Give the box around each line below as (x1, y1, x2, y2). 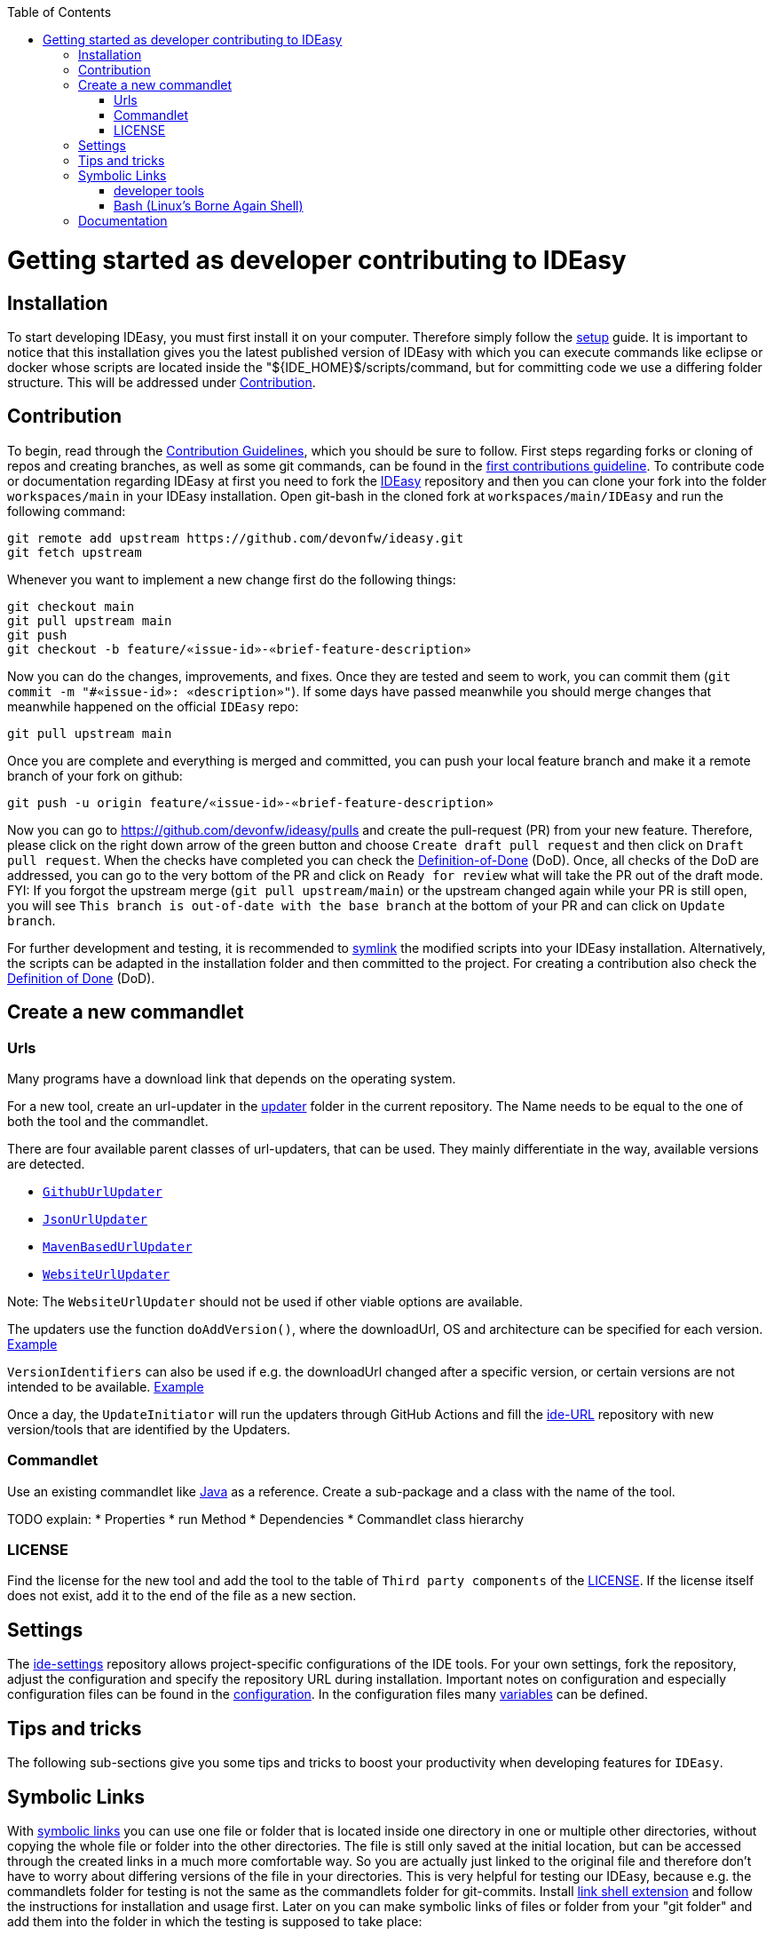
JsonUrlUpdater (43, 1211, 148, 1226)
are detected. (7, 1155, 85, 1171)
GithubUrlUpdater (43, 1184, 162, 1199)
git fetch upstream (7, 544, 142, 559)
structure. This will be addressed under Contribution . (7, 374, 316, 390)
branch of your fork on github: (7, 767, 183, 783)
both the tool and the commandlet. (7, 1113, 209, 1129)
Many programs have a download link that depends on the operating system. (7, 1070, 456, 1086)
